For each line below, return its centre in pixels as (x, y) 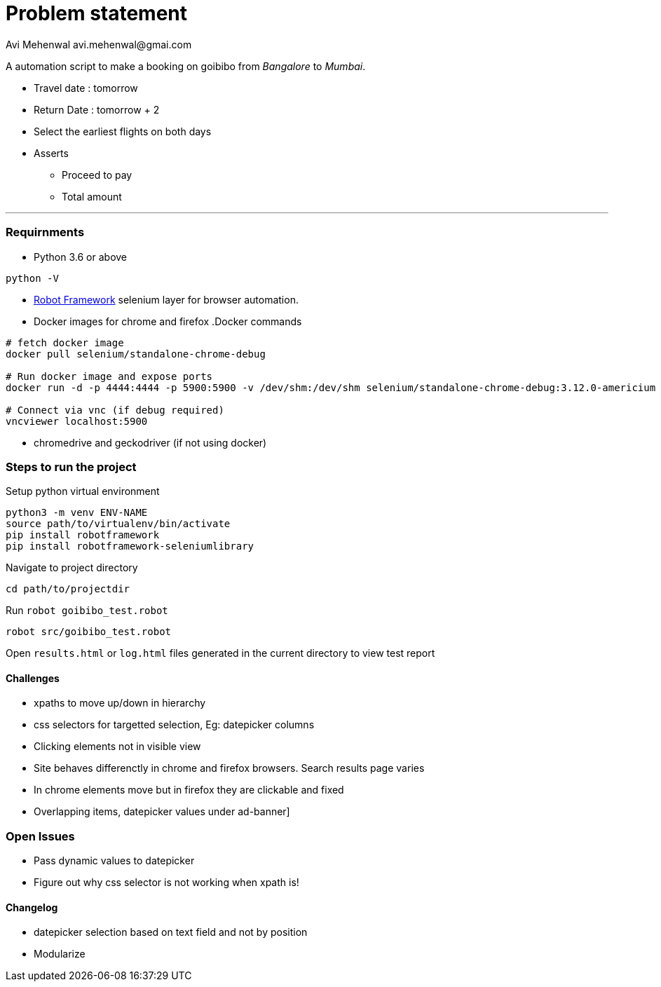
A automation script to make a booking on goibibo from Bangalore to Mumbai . (186, 66)
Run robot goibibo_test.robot (87, 611)
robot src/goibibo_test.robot (89, 632)
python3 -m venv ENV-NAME (77, 513)
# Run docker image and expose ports (109, 376)
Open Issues (40, 836)
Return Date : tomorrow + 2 (97, 109)
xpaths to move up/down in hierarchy (120, 703)
